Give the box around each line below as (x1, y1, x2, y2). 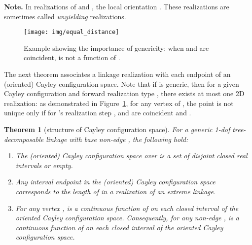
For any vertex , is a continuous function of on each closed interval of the (15, 203, 239, 213)
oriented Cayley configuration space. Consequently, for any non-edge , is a (15, 212, 240, 223)
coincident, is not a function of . (24, 52, 120, 63)
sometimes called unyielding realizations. (4, 11, 126, 21)
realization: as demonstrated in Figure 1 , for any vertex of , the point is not (4, 98, 234, 108)
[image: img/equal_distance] (24, 29, 119, 36)
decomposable (4, 134, 44, 144)
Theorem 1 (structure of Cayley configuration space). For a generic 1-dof (4, 124, 230, 134)
